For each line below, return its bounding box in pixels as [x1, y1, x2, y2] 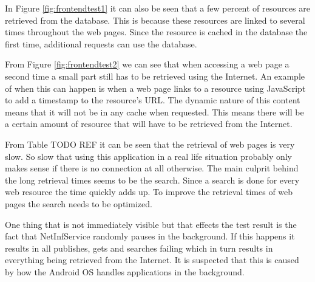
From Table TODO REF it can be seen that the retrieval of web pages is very [5, 137, 295, 150]
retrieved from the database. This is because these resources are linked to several [5, 13, 305, 26]
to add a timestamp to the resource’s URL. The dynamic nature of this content [5, 94, 300, 106]
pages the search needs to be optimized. [5, 197, 152, 210]
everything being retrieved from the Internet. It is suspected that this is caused [5, 253, 299, 266]
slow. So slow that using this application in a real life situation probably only [5, 150, 293, 162]
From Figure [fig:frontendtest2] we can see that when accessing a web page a [5, 58, 290, 70]
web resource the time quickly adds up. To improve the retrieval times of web [5, 185, 293, 198]
